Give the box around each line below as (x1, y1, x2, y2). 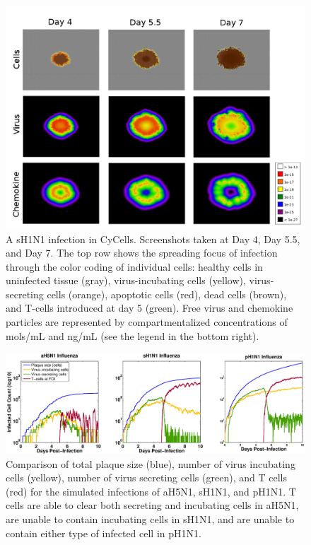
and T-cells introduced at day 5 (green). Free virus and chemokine (6, 300, 293, 315)
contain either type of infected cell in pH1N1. (6, 525, 201, 540)
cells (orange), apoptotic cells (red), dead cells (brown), (47, 286, 287, 301)
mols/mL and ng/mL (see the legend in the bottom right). (6, 328, 259, 343)
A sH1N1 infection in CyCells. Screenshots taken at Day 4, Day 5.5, (6, 231, 300, 246)
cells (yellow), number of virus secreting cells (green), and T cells (6, 470, 287, 485)
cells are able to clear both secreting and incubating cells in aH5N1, (6, 498, 299, 512)
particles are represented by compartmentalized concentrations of (6, 315, 288, 329)
